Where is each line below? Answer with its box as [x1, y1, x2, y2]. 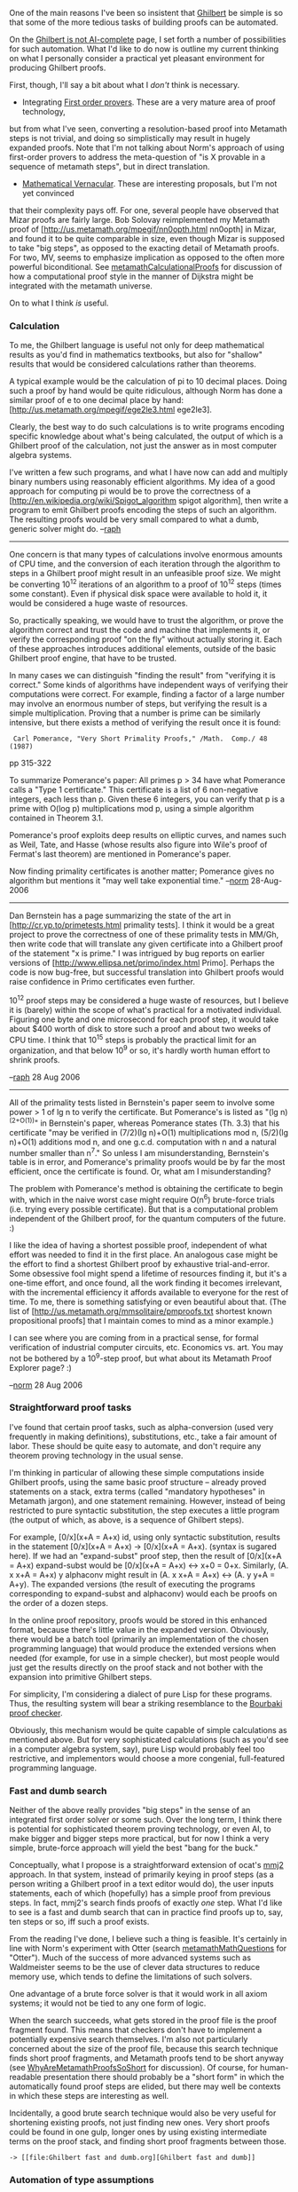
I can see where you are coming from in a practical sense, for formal [9, 1332, 259, 1343]
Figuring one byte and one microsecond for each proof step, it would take [9, 1014, 279, 1025]
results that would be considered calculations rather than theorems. [9, 359, 257, 369]
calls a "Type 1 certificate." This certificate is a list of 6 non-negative [9, 784, 259, 795]
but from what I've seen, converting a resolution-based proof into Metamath [9, 123, 287, 134]
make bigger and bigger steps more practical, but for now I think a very [9, 1833, 270, 1844]
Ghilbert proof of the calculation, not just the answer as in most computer [9, 440, 278, 451]
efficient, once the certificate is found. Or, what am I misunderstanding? [9, 1167, 271, 1177]
